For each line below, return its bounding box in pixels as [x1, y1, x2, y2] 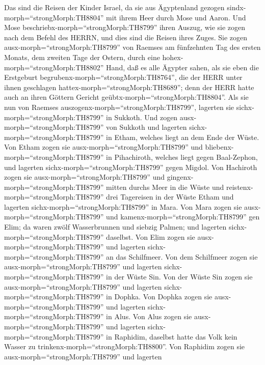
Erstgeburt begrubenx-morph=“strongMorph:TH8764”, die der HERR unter [4, 72, 243, 82]
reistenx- [226, 181, 253, 192]
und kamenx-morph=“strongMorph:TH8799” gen [106, 211, 260, 222]
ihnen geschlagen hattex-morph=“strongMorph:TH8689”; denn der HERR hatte [4, 81, 254, 92]
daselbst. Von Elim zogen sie [106, 231, 195, 242]
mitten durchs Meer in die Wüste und [106, 181, 224, 192]
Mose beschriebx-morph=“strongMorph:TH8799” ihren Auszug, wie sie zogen [4, 22, 246, 33]
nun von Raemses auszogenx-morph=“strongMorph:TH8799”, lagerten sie [4, 101, 234, 112]
